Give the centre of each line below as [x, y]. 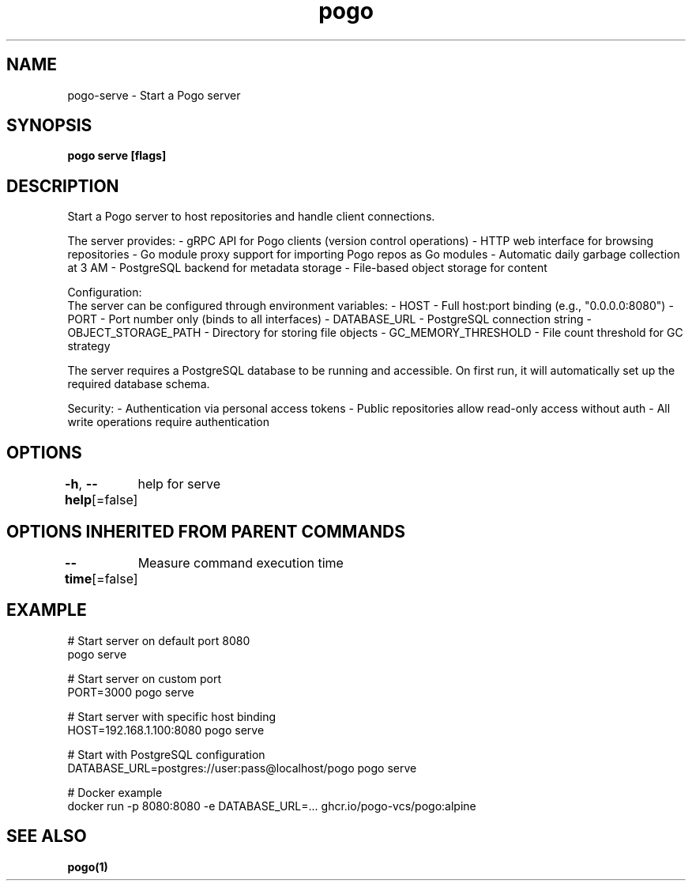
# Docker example [115, 792]
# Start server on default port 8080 [159, 640]
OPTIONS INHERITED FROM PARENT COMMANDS [206, 531]
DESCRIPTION [63, 186]
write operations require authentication [169, 422]
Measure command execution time [241, 562]
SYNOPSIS [49, 126]
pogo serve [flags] [117, 156]
